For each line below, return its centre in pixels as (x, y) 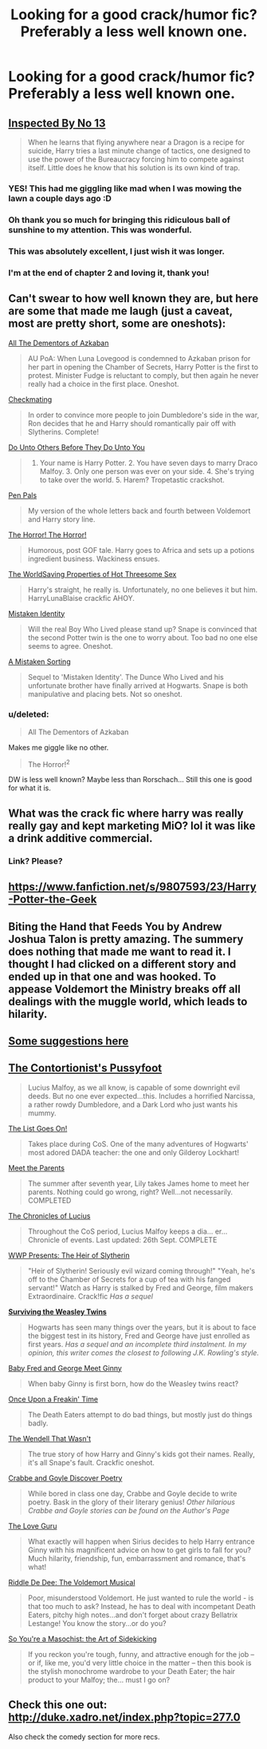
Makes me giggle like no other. (59, 747)
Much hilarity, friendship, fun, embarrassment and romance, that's (137, 1558)
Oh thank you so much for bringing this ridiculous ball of (120, 220)
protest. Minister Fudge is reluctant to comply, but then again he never (143, 375)
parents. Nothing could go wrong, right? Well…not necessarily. (130, 1191)
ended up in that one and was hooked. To (112, 976)
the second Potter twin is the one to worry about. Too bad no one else (143, 638)
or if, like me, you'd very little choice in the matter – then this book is (139, 1663)
